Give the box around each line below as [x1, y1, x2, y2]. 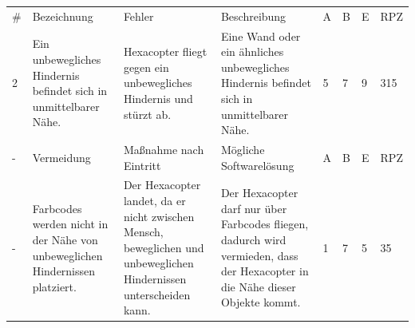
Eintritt [123, 156, 161, 173]
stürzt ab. [123, 105, 172, 122]
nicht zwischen [123, 207, 195, 224]
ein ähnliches [220, 43, 284, 60]
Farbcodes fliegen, [220, 215, 309, 232]
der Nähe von [32, 231, 98, 248]
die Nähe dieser [220, 278, 296, 294]
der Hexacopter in [220, 263, 309, 279]
